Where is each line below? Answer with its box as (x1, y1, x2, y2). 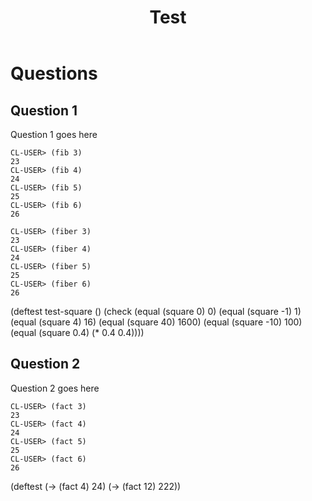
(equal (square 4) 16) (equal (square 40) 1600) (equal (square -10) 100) (10, 316, 303, 328)
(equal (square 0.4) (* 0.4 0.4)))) (10, 327, 145, 338)
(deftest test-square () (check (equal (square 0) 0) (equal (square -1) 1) (10, 306, 302, 317)
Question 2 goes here (10, 382, 100, 394)
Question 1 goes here (10, 129, 98, 140)
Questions (10, 62, 98, 85)
